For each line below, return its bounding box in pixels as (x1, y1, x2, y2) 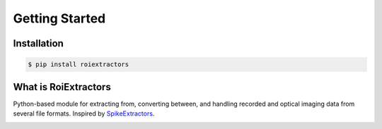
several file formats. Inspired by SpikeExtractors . (13, 109, 155, 118)
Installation (13, 37, 64, 49)
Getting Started (13, 11, 106, 26)
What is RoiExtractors (13, 81, 111, 93)
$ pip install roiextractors (28, 61, 129, 68)
